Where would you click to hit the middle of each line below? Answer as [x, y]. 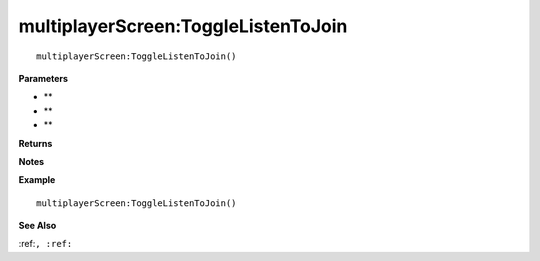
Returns [35, 143]
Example [37, 180]
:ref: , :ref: [45, 244]
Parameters [43, 78]
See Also [37, 226]
